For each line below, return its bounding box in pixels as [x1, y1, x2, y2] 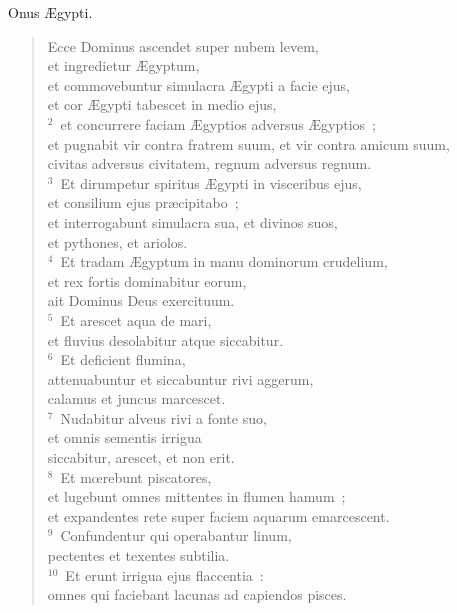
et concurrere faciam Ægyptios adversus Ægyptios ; [60, 113, 376, 134]
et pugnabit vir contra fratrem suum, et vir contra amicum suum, [47, 133, 450, 154]
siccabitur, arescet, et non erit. [47, 447, 235, 468]
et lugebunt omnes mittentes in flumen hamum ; [47, 486, 346, 507]
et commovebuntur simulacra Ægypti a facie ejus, [47, 74, 350, 95]
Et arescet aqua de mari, [60, 309, 212, 330]
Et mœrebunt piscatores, [60, 466, 212, 487]
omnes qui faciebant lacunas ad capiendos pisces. [47, 584, 347, 605]
